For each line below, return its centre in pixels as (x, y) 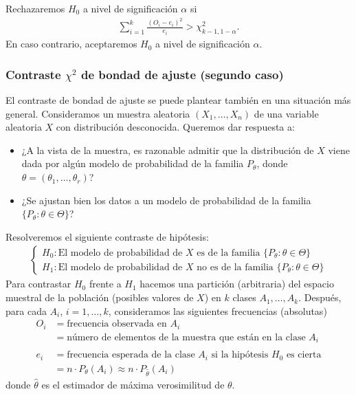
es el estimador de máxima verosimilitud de (133, 384)
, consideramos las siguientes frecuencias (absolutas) (218, 310)
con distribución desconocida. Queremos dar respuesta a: (175, 127)
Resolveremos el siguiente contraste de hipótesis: (107, 236)
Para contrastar (38, 284)
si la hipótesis (240, 355)
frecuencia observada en (117, 324)
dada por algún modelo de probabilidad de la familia (133, 163)
